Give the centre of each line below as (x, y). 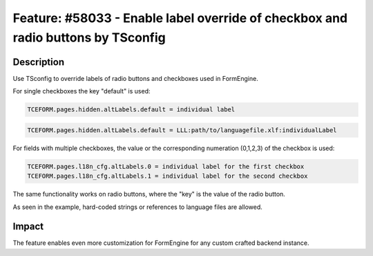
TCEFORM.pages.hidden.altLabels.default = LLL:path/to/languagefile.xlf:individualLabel (182, 130)
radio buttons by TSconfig (89, 37)
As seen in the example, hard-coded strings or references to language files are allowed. (137, 207)
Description (39, 62)
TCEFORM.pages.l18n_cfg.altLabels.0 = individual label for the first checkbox (166, 166)
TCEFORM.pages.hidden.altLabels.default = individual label (131, 110)
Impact (28, 227)
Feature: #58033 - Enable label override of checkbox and (180, 18)
